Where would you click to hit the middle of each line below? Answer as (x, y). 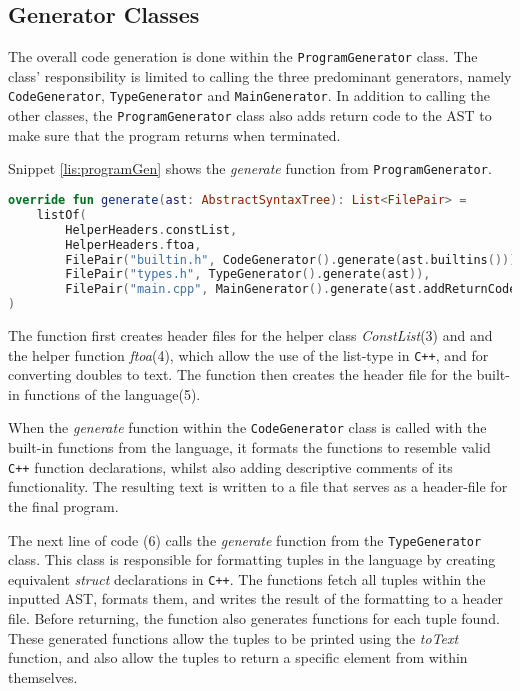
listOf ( (61, 214)
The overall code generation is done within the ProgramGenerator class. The (243, 56)
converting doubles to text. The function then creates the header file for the (240, 374)
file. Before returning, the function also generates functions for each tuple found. (254, 618)
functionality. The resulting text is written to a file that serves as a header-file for (258, 486)
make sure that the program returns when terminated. (174, 134)
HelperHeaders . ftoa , (133, 244)
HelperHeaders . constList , (151, 229)
